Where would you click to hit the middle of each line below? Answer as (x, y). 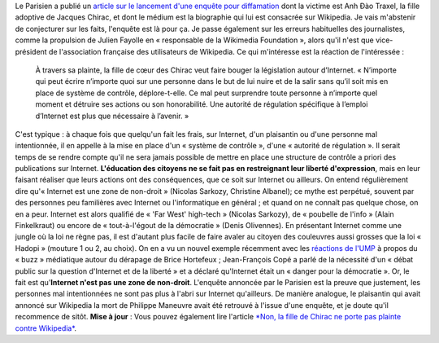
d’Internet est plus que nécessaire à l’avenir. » (112, 116)
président (31, 51)
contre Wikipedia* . (46, 328)
